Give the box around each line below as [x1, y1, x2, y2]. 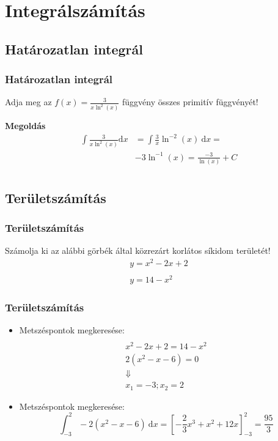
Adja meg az [5, 95, 52, 108]
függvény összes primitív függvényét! [122, 95, 258, 108]
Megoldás [5, 119, 46, 132]
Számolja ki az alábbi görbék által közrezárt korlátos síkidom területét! [5, 244, 271, 257]
